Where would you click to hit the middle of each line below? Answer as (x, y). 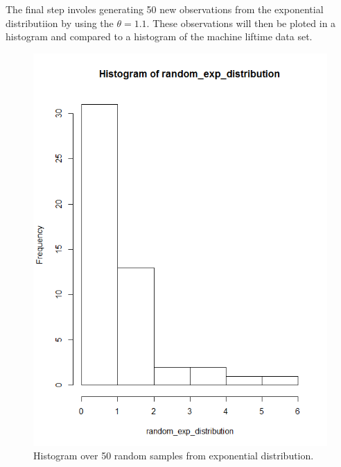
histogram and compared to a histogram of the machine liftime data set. (159, 36)
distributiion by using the (60, 23)
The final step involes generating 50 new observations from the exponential (165, 9)
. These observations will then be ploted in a (241, 23)
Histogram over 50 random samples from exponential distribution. (174, 456)
